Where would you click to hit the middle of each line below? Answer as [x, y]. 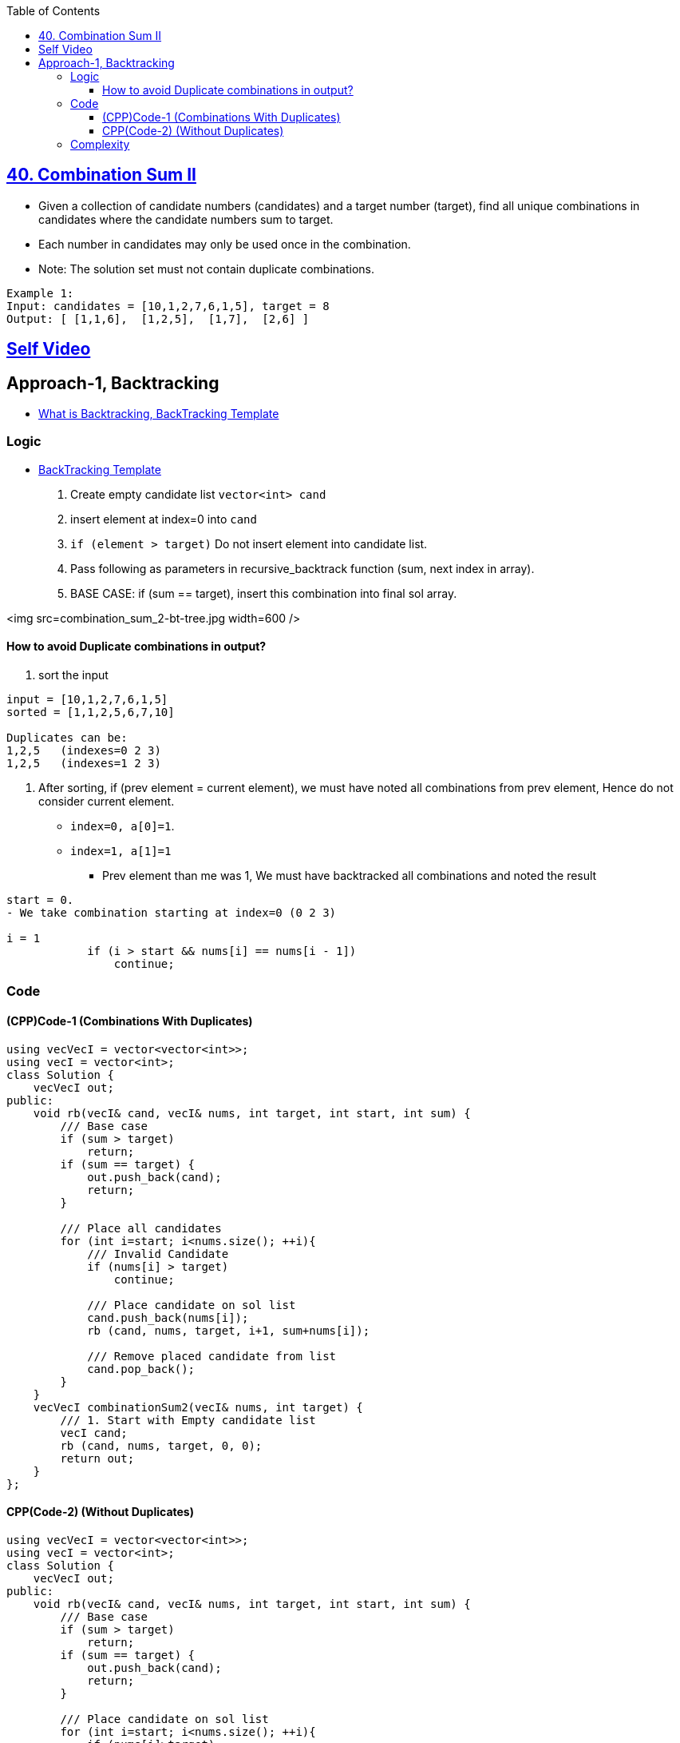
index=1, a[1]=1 [121, 852]
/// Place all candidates [141, 1228]
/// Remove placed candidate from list [212, 1356]
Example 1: [40, 293]
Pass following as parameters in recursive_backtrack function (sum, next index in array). [302, 568]
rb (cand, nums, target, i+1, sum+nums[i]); [229, 1330]
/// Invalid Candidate [158, 1254]
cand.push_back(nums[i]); [168, 1317]
